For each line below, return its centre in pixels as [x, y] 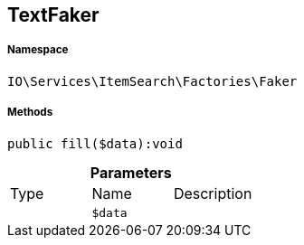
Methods [30, 113]
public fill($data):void [95, 143]
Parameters [131, 172]
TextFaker [53, 15]
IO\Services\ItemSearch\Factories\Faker [152, 81]
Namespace [38, 50]
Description [213, 193]
